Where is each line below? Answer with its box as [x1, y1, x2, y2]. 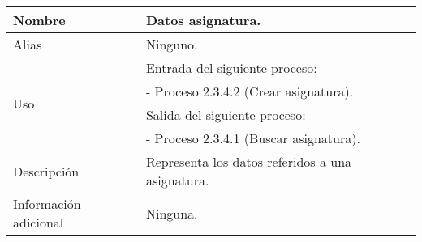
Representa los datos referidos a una [145, 152, 352, 171]
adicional [13, 213, 64, 231]
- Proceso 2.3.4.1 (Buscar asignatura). [145, 129, 360, 147]
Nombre [13, 11, 66, 29]
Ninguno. [145, 35, 198, 53]
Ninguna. [145, 203, 198, 223]
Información [13, 194, 81, 213]
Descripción [13, 161, 80, 180]
